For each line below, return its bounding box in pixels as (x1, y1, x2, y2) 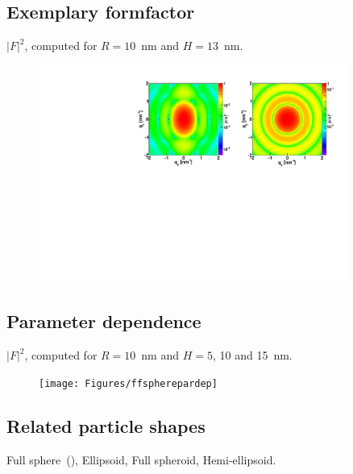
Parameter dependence (6, 309, 201, 334)
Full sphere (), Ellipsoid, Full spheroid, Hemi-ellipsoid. (6, 451, 276, 468)
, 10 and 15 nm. (212, 347, 293, 364)
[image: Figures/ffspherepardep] (39, 377, 218, 389)
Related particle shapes (6, 413, 206, 438)
